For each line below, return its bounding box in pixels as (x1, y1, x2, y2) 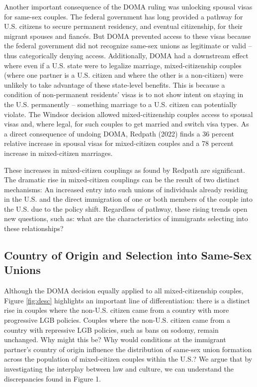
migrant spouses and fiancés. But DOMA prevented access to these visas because (4, 30, 251, 41)
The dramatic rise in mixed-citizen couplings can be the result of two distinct (4, 174, 240, 185)
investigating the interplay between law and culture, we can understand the (4, 364, 234, 374)
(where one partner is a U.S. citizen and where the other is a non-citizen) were (4, 70, 244, 80)
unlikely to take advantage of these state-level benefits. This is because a (4, 79, 225, 90)
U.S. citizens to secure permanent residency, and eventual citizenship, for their (4, 21, 243, 31)
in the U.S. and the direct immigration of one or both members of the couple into (4, 194, 253, 204)
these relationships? (4, 223, 64, 234)
